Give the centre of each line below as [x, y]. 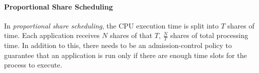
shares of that [131, 35]
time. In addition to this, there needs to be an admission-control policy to [118, 45]
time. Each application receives [52, 35]
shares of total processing [209, 35]
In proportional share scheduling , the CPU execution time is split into [111, 25]
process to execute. [33, 65]
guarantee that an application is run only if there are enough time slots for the [125, 55]
